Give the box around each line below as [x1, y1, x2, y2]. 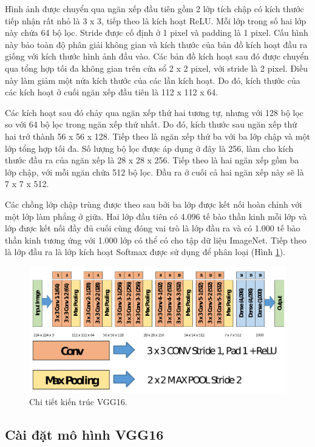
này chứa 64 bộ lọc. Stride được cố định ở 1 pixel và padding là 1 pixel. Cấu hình [5, 26, 308, 39]
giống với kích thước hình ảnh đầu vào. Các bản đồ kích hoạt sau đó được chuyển [5, 50, 309, 63]
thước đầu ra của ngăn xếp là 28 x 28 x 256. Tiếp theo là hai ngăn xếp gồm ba [5, 154, 299, 166]
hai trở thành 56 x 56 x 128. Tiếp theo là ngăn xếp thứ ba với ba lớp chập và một [5, 129, 310, 142]
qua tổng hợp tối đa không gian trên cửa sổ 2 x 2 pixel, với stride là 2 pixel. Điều [5, 61, 308, 74]
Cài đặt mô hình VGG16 [5, 425, 164, 443]
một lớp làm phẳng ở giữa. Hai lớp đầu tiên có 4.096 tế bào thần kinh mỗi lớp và [5, 210, 307, 222]
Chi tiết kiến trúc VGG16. [29, 395, 127, 408]
